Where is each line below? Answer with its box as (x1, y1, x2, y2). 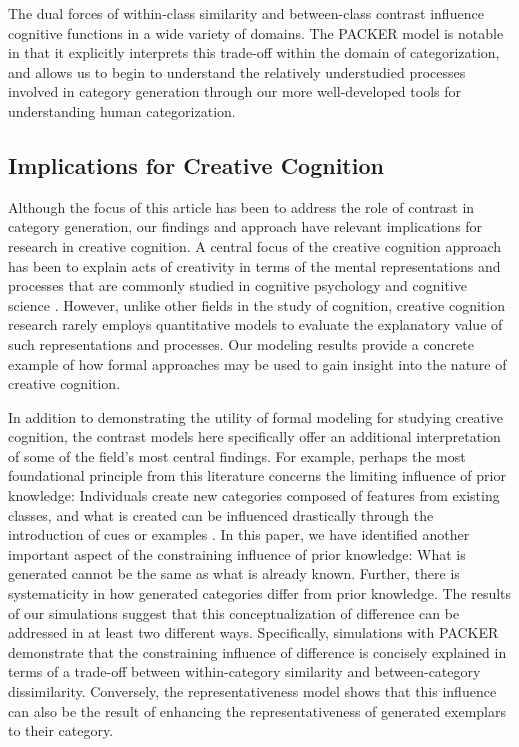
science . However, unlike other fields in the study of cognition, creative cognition (8, 294, 505, 315)
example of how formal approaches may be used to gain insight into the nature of (8, 353, 507, 374)
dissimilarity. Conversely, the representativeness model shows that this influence (8, 681, 497, 702)
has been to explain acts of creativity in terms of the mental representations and (8, 255, 501, 276)
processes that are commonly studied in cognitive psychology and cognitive (8, 275, 467, 296)
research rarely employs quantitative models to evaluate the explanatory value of (8, 314, 503, 335)
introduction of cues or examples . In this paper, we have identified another (8, 524, 470, 545)
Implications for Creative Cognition (8, 149, 384, 180)
